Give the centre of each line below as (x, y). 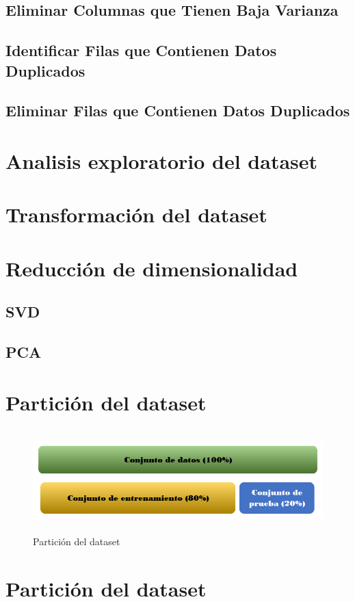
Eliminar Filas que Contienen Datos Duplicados (178, 110)
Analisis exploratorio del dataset (162, 160)
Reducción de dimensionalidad (152, 268)
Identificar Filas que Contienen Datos (141, 50)
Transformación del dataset (136, 214)
